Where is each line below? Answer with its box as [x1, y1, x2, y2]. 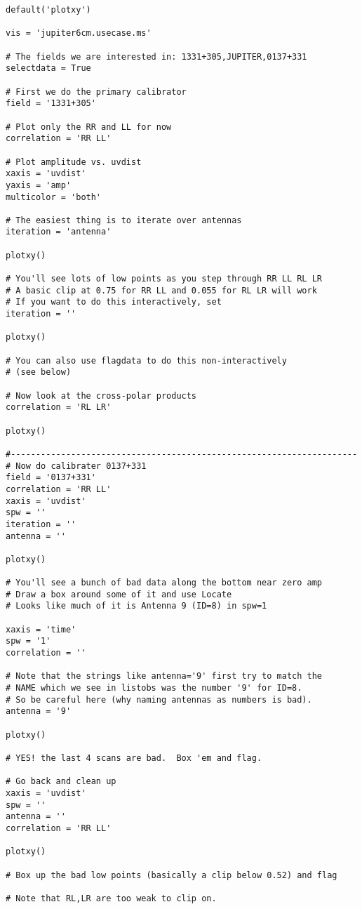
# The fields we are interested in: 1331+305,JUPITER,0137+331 [6, 51, 307, 62]
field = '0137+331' [6, 472, 96, 483]
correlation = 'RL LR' [6, 402, 112, 413]
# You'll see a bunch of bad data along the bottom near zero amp [6, 578, 323, 588]
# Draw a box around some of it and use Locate [6, 589, 232, 599]
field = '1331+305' [6, 98, 96, 109]
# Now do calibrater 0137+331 [6, 460, 147, 471]
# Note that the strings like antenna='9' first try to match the [6, 671, 323, 682]
